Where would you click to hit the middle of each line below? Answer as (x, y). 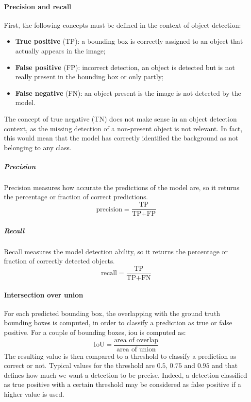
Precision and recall (38, 6)
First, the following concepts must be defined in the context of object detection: (123, 25)
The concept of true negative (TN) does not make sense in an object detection (120, 118)
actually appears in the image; (60, 50)
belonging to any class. (38, 147)
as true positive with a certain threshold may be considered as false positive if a (123, 384)
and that (225, 365)
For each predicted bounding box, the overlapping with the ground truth (112, 313)
